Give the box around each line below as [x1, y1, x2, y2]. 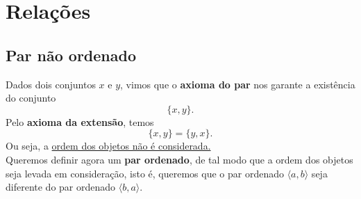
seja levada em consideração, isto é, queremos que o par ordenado [6, 166, 284, 180]
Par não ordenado [6, 44, 137, 65]
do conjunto [6, 90, 56, 105]
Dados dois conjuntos [6, 77, 96, 91]
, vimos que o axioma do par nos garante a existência [120, 77, 355, 91]
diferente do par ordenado [6, 180, 116, 194]
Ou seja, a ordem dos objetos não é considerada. [6, 138, 211, 153]
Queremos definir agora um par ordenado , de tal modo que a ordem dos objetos [6, 152, 353, 166]
